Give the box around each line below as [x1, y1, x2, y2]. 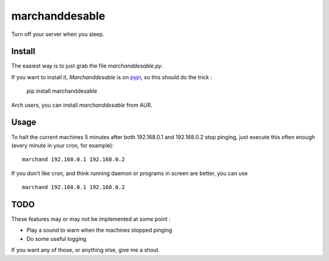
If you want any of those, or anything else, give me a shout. [11, 246, 160, 254]
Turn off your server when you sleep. [11, 30, 105, 38]
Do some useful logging [26, 235, 87, 242]
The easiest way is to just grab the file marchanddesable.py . [11, 62, 164, 70]
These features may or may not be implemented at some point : [11, 215, 171, 223]
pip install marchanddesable [26, 87, 97, 95]
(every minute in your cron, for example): [11, 141, 114, 149]
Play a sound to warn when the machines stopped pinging [26, 226, 172, 234]
